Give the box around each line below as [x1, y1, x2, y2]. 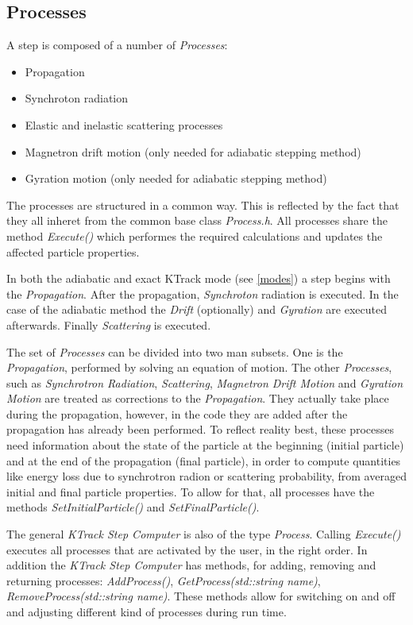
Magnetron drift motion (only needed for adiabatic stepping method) [25, 143, 361, 160]
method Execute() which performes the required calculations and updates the [6, 227, 383, 244]
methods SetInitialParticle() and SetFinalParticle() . [6, 499, 260, 515]
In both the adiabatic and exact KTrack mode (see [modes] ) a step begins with [6, 270, 391, 287]
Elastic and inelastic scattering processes [25, 116, 223, 133]
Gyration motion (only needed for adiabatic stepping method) [25, 170, 327, 187]
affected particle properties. [6, 243, 140, 260]
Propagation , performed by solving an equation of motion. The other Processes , [6, 359, 392, 376]
